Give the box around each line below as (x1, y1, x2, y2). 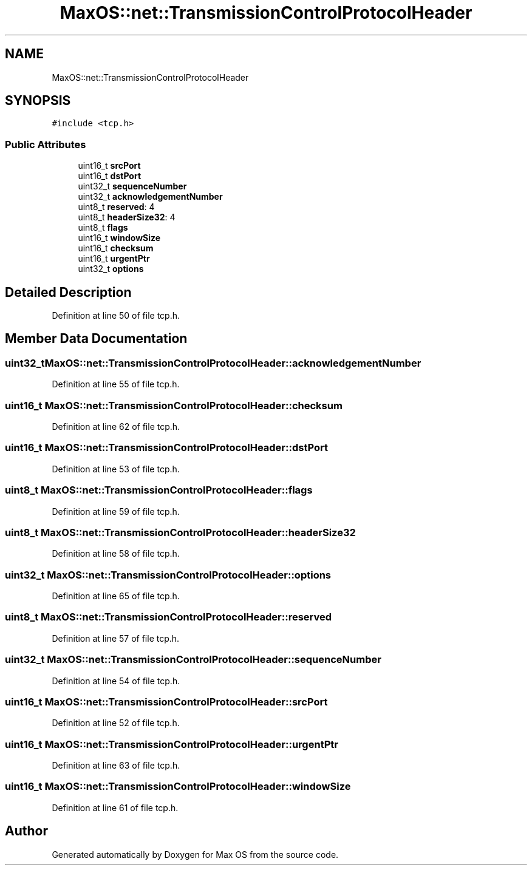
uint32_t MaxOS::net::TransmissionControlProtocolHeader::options (5, 568, 332, 581)
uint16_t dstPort (78, 171, 142, 182)
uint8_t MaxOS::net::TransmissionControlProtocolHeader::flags (5, 484, 313, 497)
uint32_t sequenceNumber (78, 181, 187, 192)
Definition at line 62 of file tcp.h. (52, 421, 180, 432)
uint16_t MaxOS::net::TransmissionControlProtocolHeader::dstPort (5, 441, 328, 454)
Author (5, 823, 48, 839)
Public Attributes (5, 138, 86, 151)
